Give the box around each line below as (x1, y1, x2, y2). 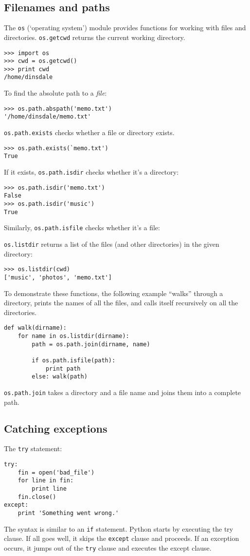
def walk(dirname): (4, 324, 67, 332)
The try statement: (4, 443, 62, 454)
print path (45, 365, 81, 372)
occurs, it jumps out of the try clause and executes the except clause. (4, 542, 212, 553)
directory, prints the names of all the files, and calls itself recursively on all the (4, 298, 238, 308)
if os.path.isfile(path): (32, 357, 116, 364)
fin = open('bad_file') (18, 469, 95, 476)
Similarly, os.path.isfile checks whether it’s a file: (4, 222, 160, 233)
